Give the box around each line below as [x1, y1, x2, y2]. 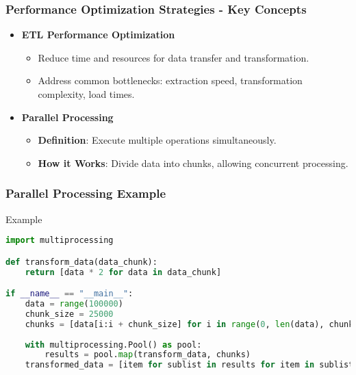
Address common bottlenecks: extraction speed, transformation [38, 73, 303, 88]
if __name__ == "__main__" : [5, 289, 133, 299]
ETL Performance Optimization [21, 27, 175, 42]
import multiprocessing [5, 235, 114, 246]
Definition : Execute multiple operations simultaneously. [38, 133, 277, 147]
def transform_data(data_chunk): [5, 257, 157, 267]
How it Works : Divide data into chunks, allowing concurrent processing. [38, 155, 348, 170]
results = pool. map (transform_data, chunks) [44, 350, 251, 360]
